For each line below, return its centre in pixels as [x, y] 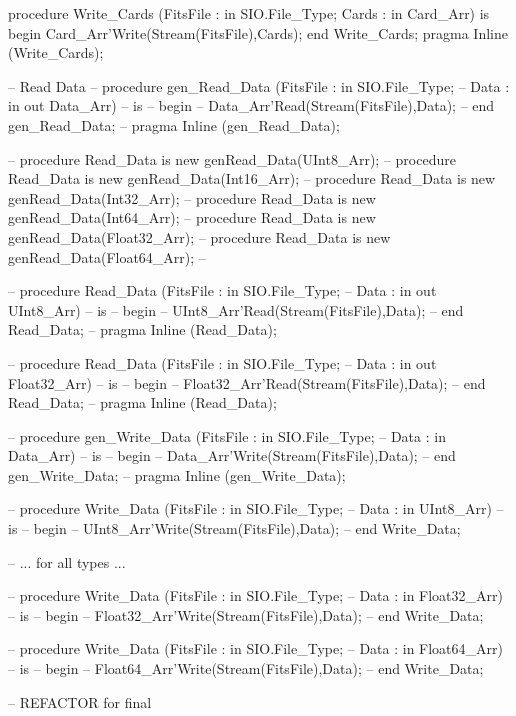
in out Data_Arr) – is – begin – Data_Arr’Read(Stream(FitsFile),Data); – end [251, 105]
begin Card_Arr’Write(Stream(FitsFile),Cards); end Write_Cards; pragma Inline [258, 32]
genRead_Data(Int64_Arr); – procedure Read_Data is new [192, 217]
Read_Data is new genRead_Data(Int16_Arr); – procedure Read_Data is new [252, 178]
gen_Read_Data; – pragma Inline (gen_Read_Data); [174, 124]
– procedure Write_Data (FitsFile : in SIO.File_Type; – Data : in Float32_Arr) [255, 595]
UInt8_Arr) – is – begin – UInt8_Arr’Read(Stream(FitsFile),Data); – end [236, 309]
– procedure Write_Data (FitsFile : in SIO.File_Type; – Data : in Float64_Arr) [255, 648]
